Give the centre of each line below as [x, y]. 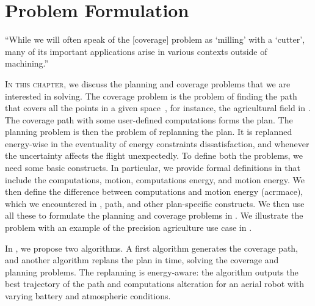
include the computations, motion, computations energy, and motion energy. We [155, 179]
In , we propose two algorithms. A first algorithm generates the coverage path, [152, 248]
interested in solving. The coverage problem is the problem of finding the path [151, 96]
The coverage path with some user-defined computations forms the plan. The [149, 119]
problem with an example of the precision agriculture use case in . [129, 228]
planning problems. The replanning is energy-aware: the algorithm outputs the [152, 271]
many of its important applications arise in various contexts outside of [136, 51]
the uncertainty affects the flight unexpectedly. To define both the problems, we [154, 155]
